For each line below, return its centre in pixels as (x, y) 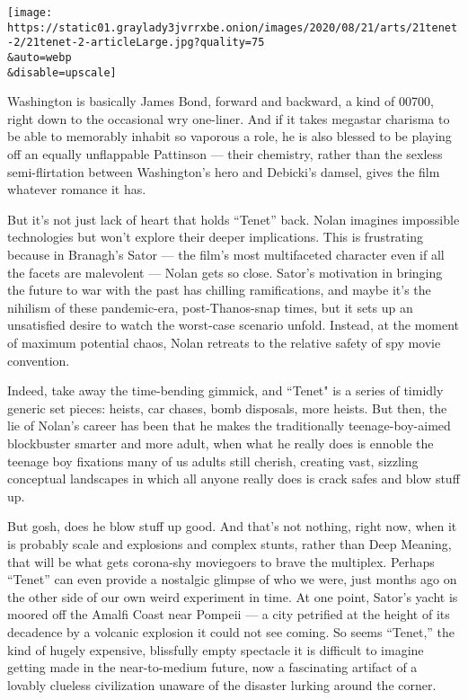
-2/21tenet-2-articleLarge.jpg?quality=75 (136, 43)
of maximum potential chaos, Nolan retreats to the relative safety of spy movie (224, 342)
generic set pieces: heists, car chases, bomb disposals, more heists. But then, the (227, 408)
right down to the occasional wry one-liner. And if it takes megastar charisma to (229, 118)
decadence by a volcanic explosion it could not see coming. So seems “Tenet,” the (231, 631)
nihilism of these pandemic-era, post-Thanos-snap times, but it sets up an (210, 307)
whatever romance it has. (77, 189)
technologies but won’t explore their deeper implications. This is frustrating (215, 237)
